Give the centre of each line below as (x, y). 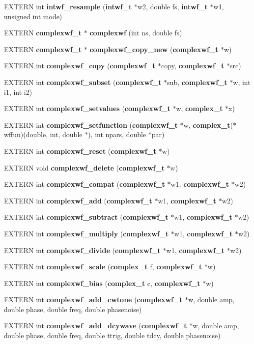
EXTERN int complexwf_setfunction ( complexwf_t (91, 125)
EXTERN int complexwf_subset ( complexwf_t (83, 82)
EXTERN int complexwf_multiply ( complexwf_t (86, 233)
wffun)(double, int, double (43, 134)
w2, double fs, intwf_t (172, 6)
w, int (242, 82)
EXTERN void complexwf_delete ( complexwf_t (84, 167)
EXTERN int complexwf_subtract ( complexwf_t (86, 217)
